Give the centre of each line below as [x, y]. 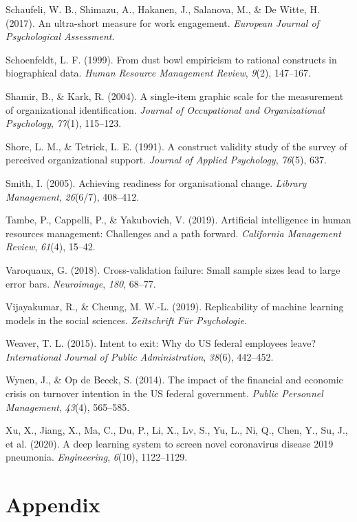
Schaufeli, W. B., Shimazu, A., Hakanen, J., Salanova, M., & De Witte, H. [163, 9]
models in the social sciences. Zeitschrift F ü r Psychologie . [126, 320]
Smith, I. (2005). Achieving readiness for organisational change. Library [156, 182]
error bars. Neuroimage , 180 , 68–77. [81, 283]
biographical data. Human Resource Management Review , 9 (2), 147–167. [158, 73]
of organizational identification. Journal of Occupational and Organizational [165, 109]
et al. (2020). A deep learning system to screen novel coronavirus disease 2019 [170, 443]
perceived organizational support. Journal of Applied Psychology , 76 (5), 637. [166, 160]
